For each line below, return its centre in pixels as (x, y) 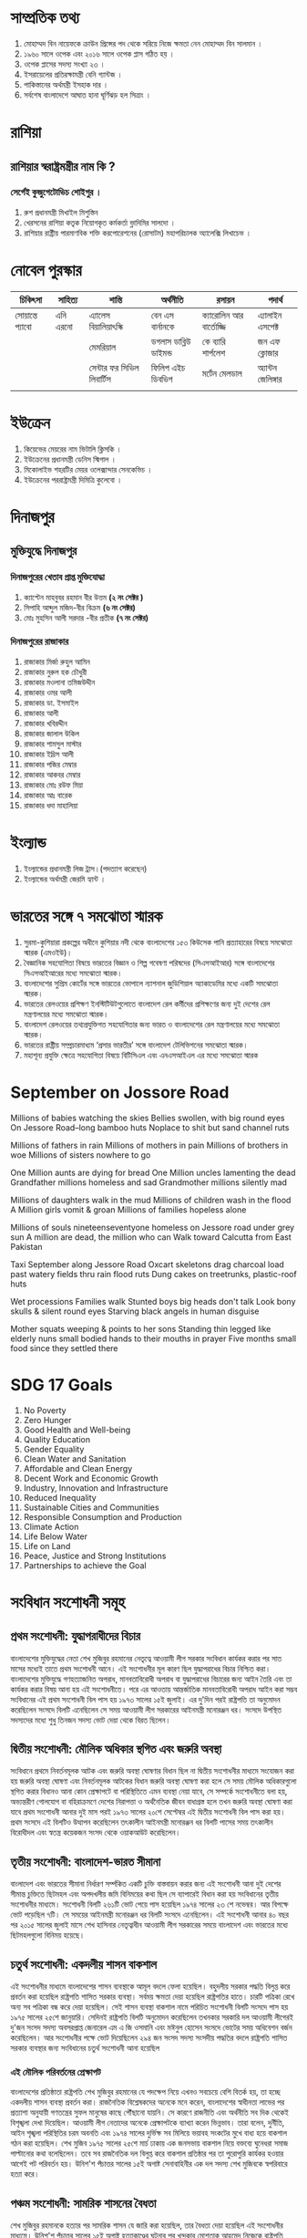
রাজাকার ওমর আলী (47, 692)
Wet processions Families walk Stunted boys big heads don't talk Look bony (153, 1301)
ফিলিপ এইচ (168, 368)
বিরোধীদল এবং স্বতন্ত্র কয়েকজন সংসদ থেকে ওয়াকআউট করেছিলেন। (96, 1833)
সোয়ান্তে (26, 315)
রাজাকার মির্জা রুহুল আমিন (56, 661)
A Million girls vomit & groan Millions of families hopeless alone (128, 1209)
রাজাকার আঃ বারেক (48, 795)
